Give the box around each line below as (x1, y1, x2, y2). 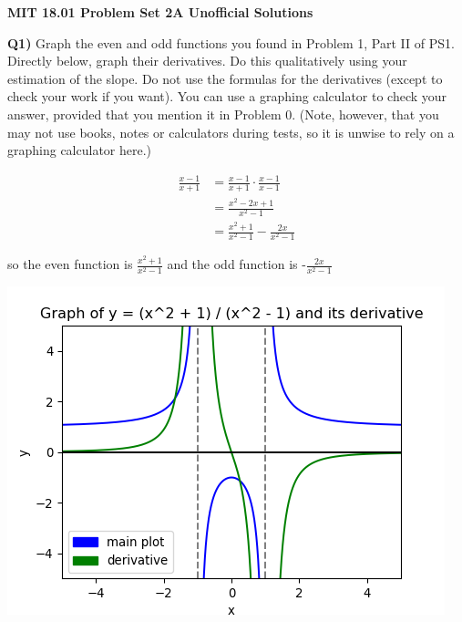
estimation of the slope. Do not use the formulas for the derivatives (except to (7, 68, 443, 88)
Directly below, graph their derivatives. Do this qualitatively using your (7, 51, 407, 70)
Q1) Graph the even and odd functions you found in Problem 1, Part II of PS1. (7, 33, 455, 52)
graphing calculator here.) (7, 140, 152, 160)
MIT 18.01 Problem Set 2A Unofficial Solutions (7, 3, 313, 21)
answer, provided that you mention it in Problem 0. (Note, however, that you (7, 104, 439, 123)
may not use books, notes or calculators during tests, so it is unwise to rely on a (7, 122, 455, 141)
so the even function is (7, 254, 133, 274)
